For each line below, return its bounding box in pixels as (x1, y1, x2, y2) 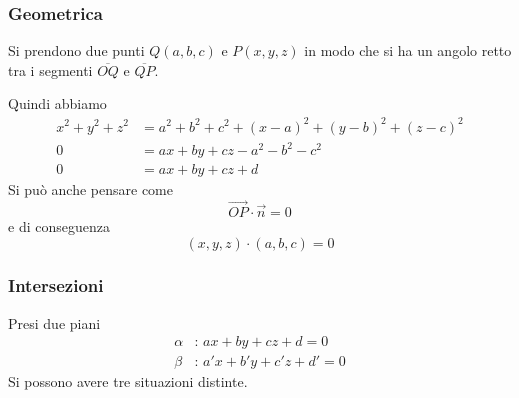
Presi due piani (8, 312, 101, 333)
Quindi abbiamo (8, 93, 107, 114)
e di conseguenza (8, 215, 110, 236)
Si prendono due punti (8, 40, 145, 61)
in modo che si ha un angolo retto (304, 40, 512, 61)
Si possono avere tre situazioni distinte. (8, 371, 248, 392)
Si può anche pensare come (8, 179, 173, 200)
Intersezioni (8, 273, 104, 298)
